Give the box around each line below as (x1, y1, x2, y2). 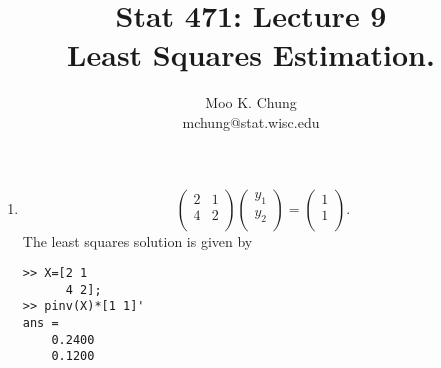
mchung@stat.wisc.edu (182, 111, 320, 132)
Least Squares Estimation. (67, 34, 435, 75)
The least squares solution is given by (22, 230, 253, 251)
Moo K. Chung (205, 92, 297, 113)
